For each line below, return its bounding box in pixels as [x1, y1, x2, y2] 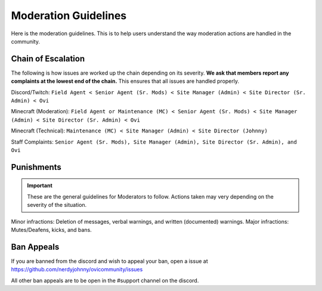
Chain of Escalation [11, 54, 85, 64]
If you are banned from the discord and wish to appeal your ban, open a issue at [11, 257, 208, 265]
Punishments [11, 162, 62, 172]
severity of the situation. [27, 202, 87, 209]
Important [27, 182, 53, 189]
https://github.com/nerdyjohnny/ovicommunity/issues [11, 266, 143, 273]
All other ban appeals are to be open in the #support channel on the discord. [11, 277, 199, 284]
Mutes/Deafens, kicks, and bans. [11, 226, 92, 233]
